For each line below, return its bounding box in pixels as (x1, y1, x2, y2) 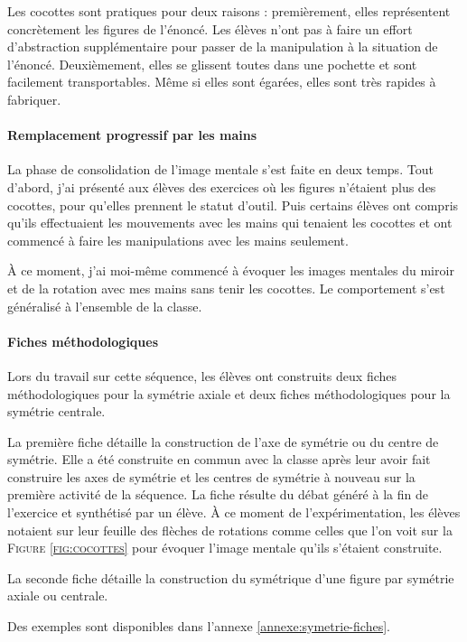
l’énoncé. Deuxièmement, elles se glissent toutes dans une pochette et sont (7, 54, 417, 73)
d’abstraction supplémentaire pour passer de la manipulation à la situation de (7, 37, 438, 56)
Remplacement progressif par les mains (7, 126, 257, 144)
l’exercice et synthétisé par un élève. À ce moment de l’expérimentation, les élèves (7, 503, 461, 522)
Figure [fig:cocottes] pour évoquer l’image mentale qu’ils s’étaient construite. (7, 538, 443, 557)
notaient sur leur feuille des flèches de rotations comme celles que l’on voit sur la (7, 520, 453, 539)
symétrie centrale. (7, 402, 106, 421)
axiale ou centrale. (7, 586, 108, 605)
